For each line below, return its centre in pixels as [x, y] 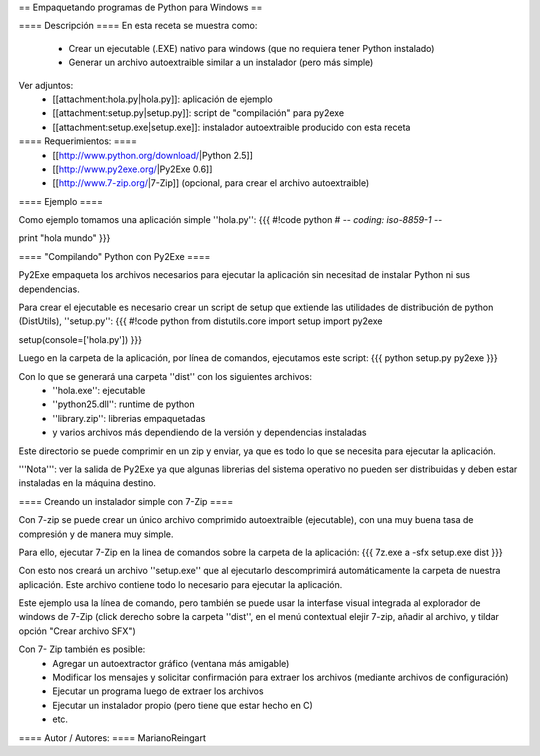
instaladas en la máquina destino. [87, 483]
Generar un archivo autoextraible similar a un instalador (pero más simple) [221, 62]
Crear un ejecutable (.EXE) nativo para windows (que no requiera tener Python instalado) [251, 48]
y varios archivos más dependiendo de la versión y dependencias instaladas [209, 432]
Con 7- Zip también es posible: [82, 649]
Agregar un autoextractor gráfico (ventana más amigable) [171, 663]
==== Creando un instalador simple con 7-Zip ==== [126, 501]
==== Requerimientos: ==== [78, 141]
